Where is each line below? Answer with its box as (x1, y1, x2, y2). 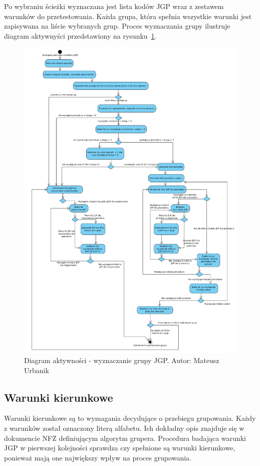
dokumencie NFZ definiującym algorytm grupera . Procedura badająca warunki (4, 432, 246, 443)
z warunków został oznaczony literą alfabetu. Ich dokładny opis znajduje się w (4, 423, 244, 433)
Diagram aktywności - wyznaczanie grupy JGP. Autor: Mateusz (24, 355, 219, 366)
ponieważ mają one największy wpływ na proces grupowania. (4, 452, 191, 462)
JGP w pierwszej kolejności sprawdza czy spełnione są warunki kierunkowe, (4, 442, 235, 453)
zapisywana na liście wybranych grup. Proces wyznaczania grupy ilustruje (4, 21, 230, 31)
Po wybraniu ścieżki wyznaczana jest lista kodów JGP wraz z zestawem (4, 1, 224, 11)
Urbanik (24, 365, 49, 375)
